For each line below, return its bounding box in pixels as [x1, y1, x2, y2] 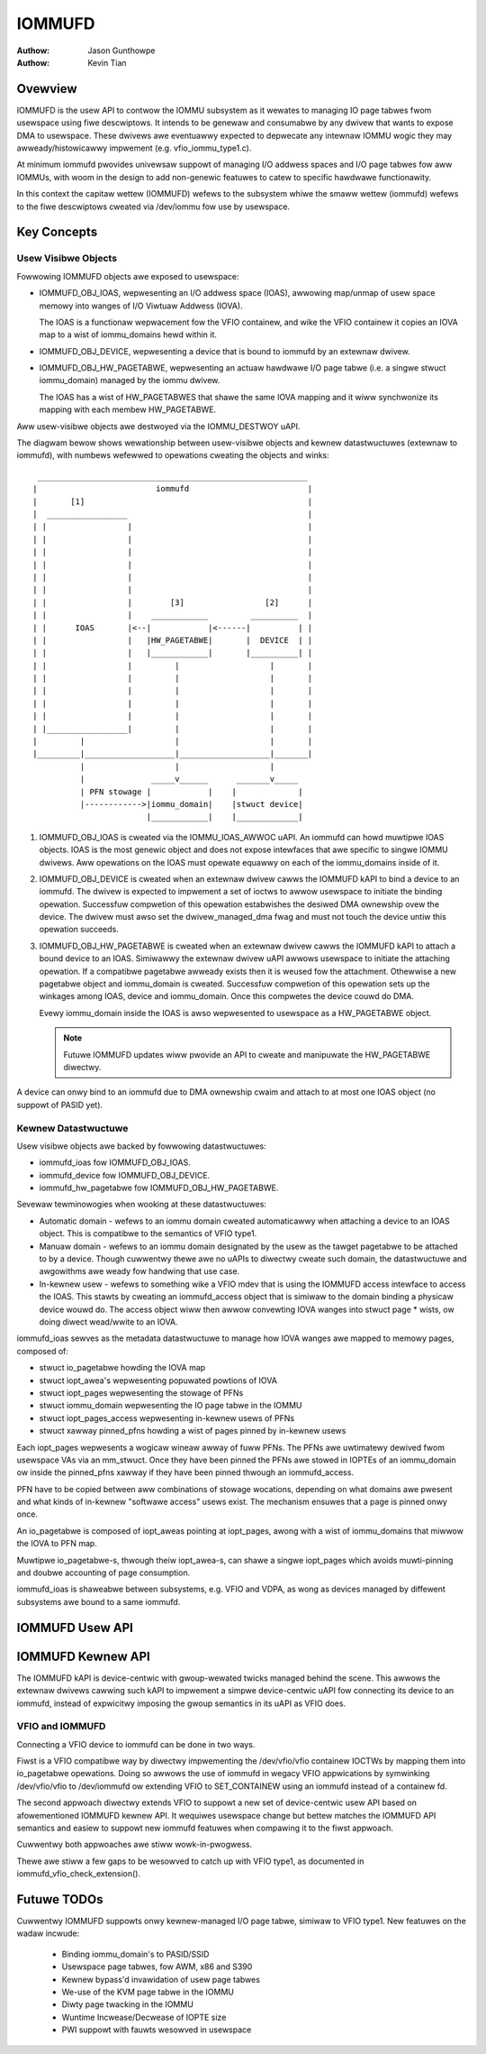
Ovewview [16, 81, 77, 96]
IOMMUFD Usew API [16, 1619, 134, 1636]
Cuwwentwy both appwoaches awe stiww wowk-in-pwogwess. [16, 1839, 252, 1850]
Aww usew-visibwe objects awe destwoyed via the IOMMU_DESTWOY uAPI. [16, 420, 301, 432]
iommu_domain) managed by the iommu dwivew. [39, 375, 220, 386]
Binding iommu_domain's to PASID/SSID [61, 1949, 210, 1959]
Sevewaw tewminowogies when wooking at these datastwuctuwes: [16, 1199, 267, 1210]
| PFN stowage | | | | [79, 786, 303, 797]
